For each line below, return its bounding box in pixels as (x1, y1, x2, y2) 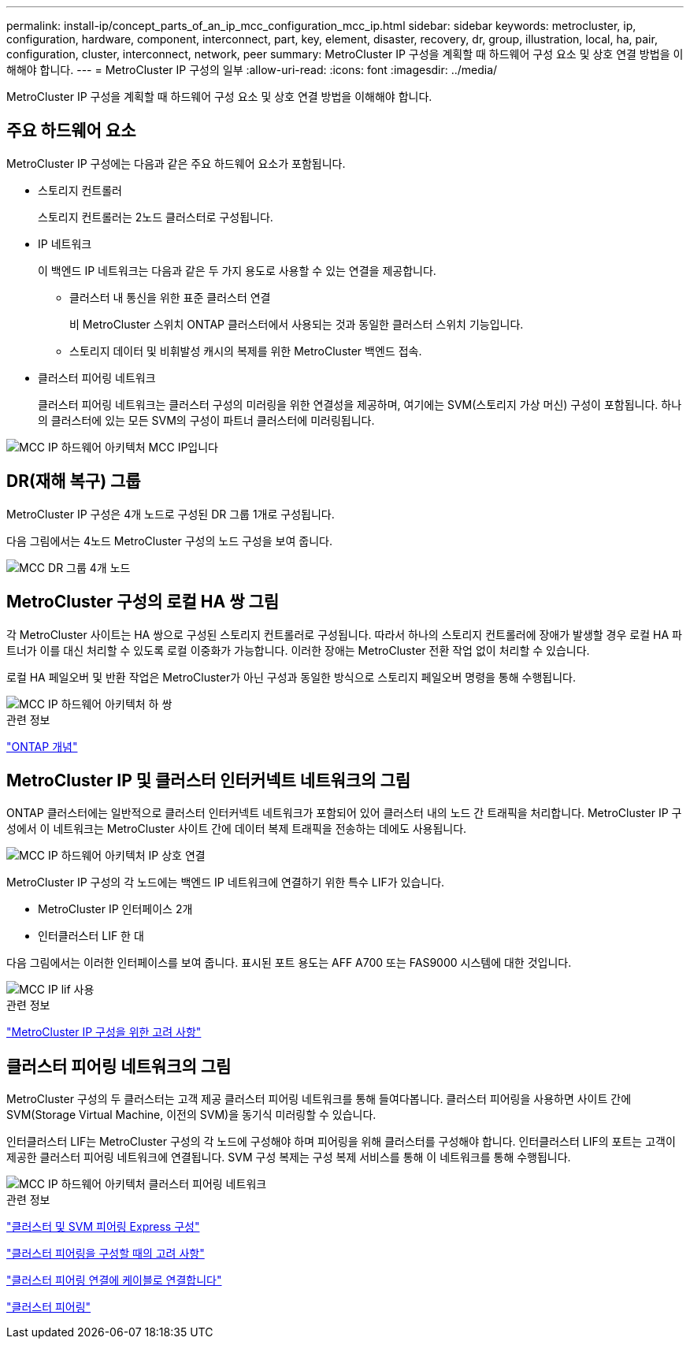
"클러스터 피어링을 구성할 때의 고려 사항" (6, 1247, 205, 1261)
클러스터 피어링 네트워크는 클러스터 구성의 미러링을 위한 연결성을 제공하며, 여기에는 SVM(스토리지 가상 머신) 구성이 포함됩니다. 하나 (38, 397, 682, 411)
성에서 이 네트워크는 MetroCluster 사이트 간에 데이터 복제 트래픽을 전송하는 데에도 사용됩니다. (6, 822, 467, 836)
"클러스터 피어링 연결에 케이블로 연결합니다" (6, 1273, 222, 1287)
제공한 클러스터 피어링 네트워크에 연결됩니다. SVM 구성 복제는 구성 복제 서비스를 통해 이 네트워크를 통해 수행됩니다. (6, 1150, 571, 1165)
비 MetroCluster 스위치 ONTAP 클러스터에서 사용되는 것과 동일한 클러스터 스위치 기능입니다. (69, 317, 524, 331)
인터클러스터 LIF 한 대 (38, 929, 144, 943)
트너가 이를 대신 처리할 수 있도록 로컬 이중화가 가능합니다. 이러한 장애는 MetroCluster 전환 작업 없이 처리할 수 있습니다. (6, 643, 590, 657)
